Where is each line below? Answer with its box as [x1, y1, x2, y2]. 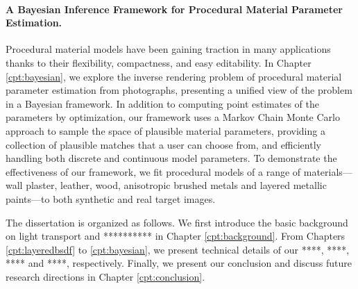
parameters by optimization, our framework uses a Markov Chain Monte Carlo [6, 110, 340, 124]
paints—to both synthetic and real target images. [6, 191, 216, 206]
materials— [303, 164, 352, 179]
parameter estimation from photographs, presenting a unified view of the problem [6, 83, 352, 97]
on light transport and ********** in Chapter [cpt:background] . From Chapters [6, 229, 346, 243]
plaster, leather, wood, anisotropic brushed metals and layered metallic [26, 178, 327, 192]
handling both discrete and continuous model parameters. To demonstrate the [6, 151, 337, 165]
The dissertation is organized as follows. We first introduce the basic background [6, 215, 348, 229]
